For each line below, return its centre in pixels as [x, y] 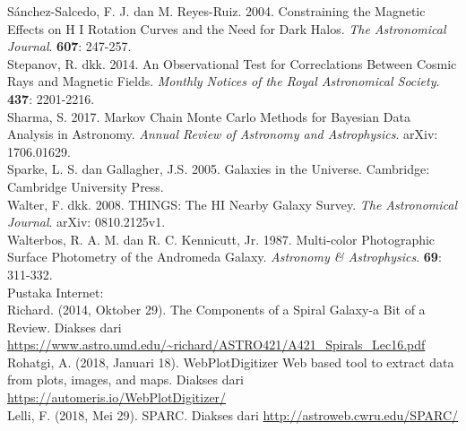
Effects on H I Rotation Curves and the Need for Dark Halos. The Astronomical [227, 28]
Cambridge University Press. [86, 186]
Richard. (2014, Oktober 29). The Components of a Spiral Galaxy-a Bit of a [216, 310]
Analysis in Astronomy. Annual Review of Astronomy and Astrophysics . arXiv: [223, 134]
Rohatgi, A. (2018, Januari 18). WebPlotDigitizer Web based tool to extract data [231, 362]
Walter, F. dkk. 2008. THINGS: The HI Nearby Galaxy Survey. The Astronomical [232, 204]
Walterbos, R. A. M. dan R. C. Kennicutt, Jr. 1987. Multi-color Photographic [221, 239]
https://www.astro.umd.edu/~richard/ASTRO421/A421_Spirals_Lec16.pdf [216, 345]
